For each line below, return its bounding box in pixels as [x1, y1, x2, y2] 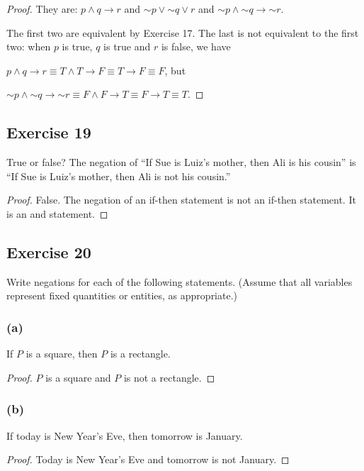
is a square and [45, 370, 111, 384]
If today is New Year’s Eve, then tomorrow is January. [6, 428, 243, 443]
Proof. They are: [6, 1, 78, 16]
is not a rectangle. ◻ [123, 370, 215, 384]
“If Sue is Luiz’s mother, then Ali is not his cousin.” [6, 168, 231, 183]
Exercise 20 [6, 240, 91, 262]
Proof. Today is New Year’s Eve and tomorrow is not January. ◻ [6, 452, 290, 467]
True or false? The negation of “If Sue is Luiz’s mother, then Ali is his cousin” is [6, 155, 356, 170]
